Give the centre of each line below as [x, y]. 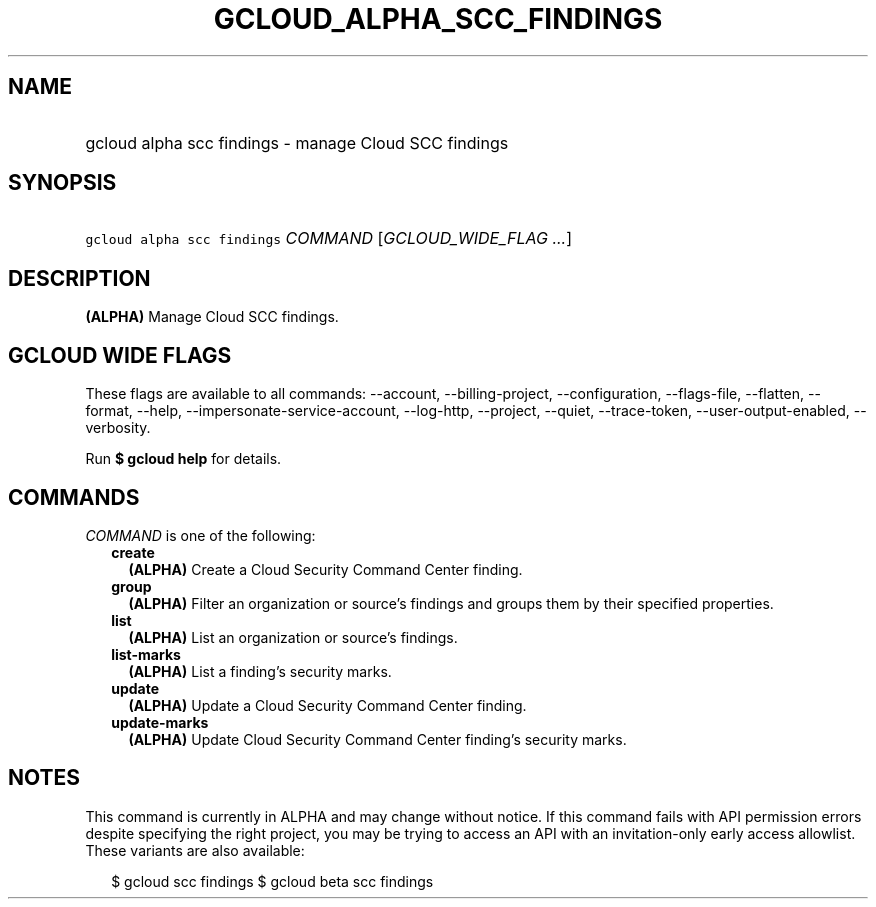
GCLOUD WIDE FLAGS [120, 355]
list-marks [146, 654]
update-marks [160, 722]
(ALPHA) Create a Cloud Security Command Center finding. [325, 569]
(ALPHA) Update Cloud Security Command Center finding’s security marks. [377, 739]
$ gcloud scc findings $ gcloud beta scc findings [272, 881]
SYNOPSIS [62, 183]
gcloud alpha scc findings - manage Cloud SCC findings [297, 142]
